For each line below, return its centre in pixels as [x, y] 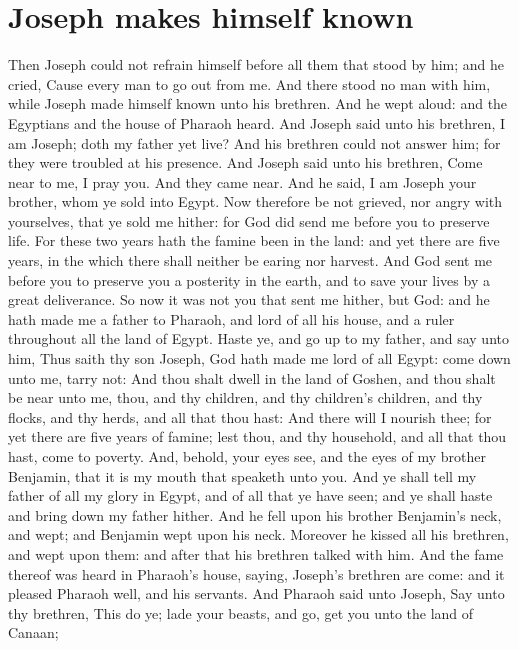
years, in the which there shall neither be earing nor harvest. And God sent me [250, 260]
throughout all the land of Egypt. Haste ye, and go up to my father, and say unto [258, 338]
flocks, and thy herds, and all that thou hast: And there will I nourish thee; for [250, 416]
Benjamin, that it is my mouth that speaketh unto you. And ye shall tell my [242, 475]
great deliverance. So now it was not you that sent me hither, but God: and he [249, 299]
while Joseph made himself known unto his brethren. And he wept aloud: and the [258, 103]
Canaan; [33, 632]
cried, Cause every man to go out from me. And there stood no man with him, [249, 83]
